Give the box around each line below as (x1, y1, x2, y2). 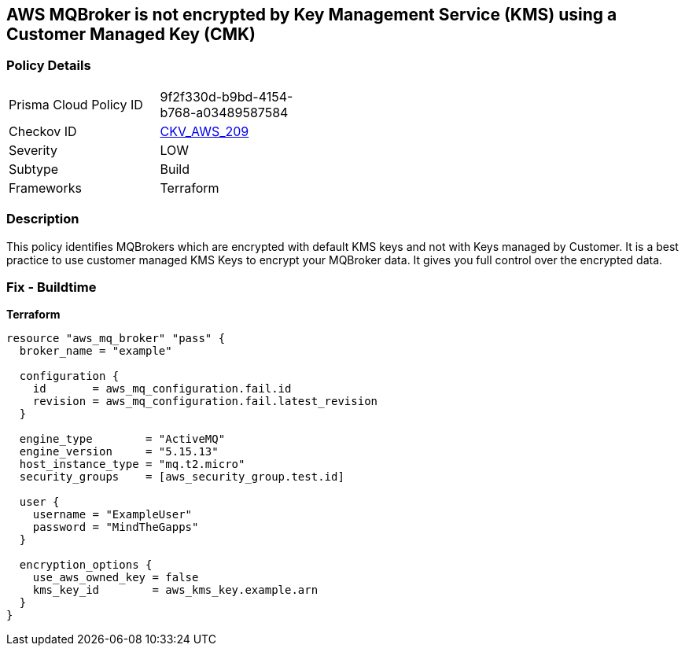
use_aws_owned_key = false (32, 571, 199, 584)
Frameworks (9, 179, 82, 196)
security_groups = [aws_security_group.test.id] (19, 470, 344, 484)
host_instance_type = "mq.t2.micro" (19, 458, 245, 471)
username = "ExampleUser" (32, 508, 193, 521)
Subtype (9, 160, 59, 177)
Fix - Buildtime (6, 278, 97, 295)
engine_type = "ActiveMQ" (19, 433, 226, 446)
